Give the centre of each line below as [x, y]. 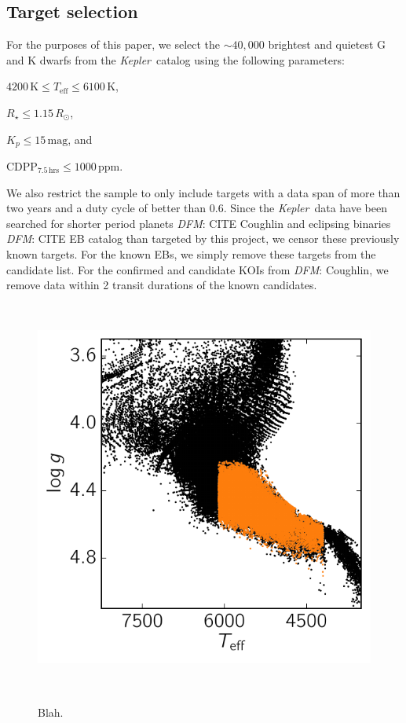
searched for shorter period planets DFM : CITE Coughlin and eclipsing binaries [199, 223]
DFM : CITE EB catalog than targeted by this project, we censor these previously [203, 239]
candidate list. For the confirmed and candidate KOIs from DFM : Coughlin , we [198, 269]
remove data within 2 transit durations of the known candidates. [162, 285]
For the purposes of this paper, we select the [113, 44]
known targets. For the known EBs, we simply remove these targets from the [191, 254]
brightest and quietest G [327, 44]
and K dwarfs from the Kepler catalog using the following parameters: [176, 59]
